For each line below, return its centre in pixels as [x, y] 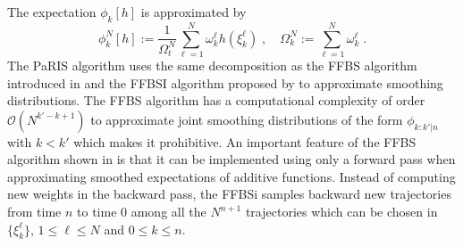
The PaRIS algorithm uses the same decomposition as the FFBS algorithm [212, 65]
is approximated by [194, 12]
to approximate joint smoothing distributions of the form [247, 119]
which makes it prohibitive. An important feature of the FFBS [245, 141]
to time [97, 212]
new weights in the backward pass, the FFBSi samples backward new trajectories [229, 194]
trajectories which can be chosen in [341, 212]
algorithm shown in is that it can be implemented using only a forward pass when [231, 159]
